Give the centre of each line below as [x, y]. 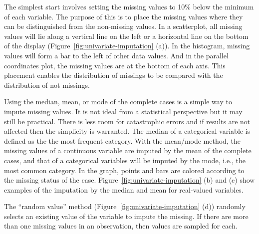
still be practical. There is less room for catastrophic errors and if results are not [127, 121]
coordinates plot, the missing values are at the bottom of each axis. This [115, 65]
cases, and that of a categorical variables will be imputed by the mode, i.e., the [125, 160]
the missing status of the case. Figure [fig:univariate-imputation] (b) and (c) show [129, 180]
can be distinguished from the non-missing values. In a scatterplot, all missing [123, 26]
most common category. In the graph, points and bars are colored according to [124, 170]
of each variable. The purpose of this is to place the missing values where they [124, 16]
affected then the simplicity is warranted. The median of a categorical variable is [127, 131]
